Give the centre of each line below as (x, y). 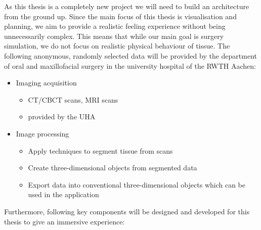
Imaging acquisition (46, 83)
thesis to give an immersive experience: (64, 221)
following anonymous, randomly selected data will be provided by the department (131, 55)
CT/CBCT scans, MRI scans (73, 99)
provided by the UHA (62, 117)
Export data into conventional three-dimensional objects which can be (137, 184)
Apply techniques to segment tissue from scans (100, 150)
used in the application (63, 194)
